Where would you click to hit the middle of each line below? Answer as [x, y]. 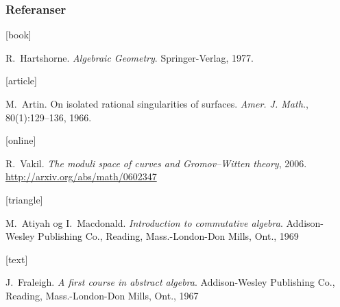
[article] [21, 81]
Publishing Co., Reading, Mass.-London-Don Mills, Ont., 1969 [168, 236]
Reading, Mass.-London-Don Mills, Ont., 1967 [102, 295]
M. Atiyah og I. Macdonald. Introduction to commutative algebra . [144, 222]
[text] [17, 259]
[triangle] [24, 199]
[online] [21, 140]
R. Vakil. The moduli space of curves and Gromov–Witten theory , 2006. [156, 163]
